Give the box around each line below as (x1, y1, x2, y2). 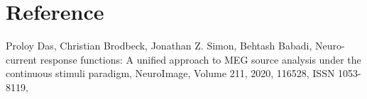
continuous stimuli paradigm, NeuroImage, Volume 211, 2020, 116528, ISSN (6, 66, 335, 81)
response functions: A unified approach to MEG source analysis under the (40, 52, 361, 66)
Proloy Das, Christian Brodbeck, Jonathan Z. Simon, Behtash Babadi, (6, 38, 312, 53)
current (6, 52, 38, 66)
